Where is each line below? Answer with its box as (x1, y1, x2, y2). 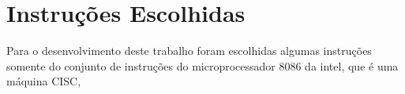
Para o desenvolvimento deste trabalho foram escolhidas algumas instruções (6, 42, 372, 59)
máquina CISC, (6, 73, 81, 89)
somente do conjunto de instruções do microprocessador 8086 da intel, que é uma (6, 57, 399, 74)
